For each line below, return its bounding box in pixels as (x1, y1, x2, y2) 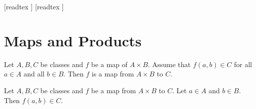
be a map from (91, 85, 136, 95)
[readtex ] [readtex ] (4, 1, 64, 11)
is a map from (91, 69, 134, 79)
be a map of (91, 59, 128, 69)
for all (234, 59, 252, 69)
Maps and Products (4, 30, 142, 50)
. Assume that (148, 59, 191, 69)
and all (23, 69, 45, 79)
